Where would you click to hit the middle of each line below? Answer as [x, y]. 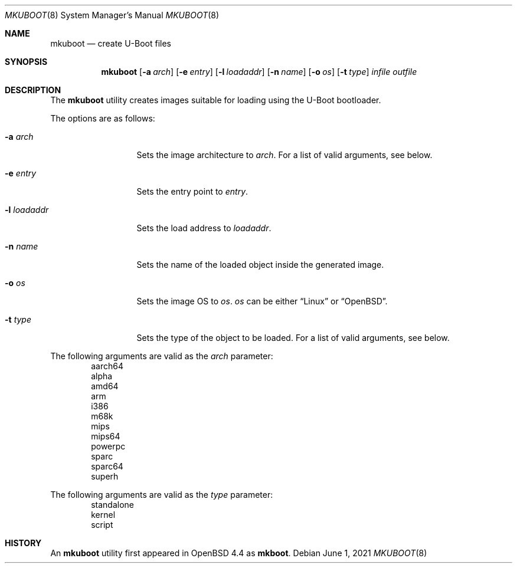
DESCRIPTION [33, 90]
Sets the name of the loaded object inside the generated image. [260, 265]
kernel [103, 515]
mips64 [106, 436]
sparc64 [107, 466]
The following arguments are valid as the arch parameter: [162, 356]
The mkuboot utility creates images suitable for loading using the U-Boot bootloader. [216, 100]
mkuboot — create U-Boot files [111, 43]
